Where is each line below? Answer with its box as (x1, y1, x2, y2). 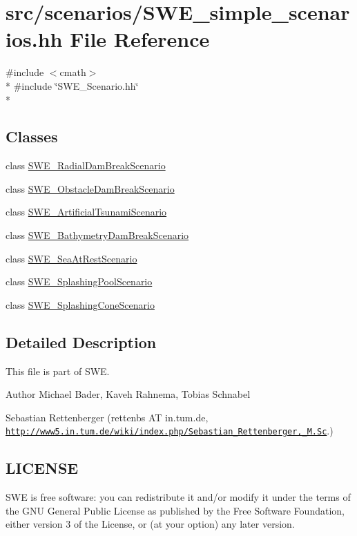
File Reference (70, 25, 210, 53)
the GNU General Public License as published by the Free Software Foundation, (6, 503, 345, 517)
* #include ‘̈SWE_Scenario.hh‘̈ (6, 78, 139, 93)
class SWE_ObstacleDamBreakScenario (6, 181, 175, 195)
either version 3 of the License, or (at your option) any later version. (6, 517, 295, 531)
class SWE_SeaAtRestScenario (6, 251, 137, 265)
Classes (6, 126, 58, 147)
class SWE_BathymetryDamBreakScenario (6, 228, 189, 242)
